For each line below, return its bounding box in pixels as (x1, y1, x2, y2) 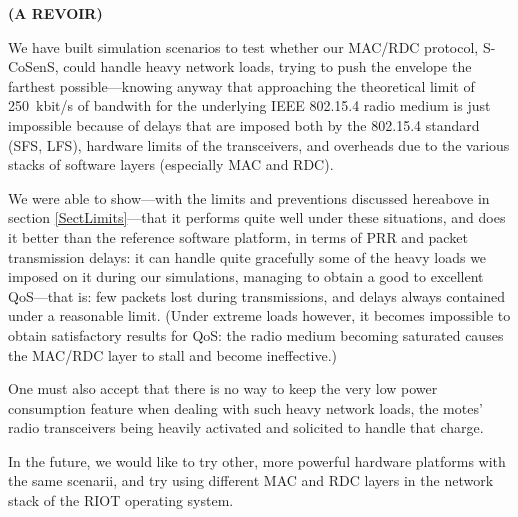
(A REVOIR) (8, 3, 103, 23)
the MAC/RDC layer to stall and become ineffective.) (8, 344, 338, 365)
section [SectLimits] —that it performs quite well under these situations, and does (8, 207, 506, 228)
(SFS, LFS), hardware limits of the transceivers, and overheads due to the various (8, 134, 510, 155)
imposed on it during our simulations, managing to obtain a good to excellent (8, 266, 484, 287)
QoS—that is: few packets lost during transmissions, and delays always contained (8, 285, 505, 306)
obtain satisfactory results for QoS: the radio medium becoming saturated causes (8, 324, 504, 345)
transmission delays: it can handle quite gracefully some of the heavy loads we (8, 246, 487, 267)
